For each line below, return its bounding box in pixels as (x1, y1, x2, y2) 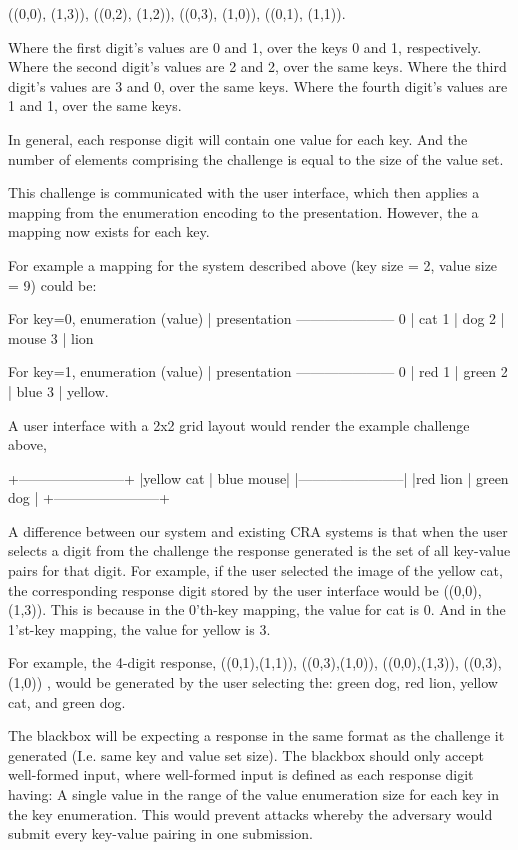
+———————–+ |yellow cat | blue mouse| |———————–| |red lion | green (8, 467, 509, 488)
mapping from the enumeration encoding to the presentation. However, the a (8, 201, 479, 222)
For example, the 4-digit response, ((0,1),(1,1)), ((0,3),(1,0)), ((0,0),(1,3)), (8, 652, 459, 673)
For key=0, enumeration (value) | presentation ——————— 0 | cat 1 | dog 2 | (8, 308, 505, 329)
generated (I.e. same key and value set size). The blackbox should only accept (8, 744, 484, 765)
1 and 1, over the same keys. (8, 95, 182, 116)
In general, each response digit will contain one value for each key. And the (8, 128, 468, 149)
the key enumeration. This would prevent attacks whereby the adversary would (8, 803, 493, 824)
